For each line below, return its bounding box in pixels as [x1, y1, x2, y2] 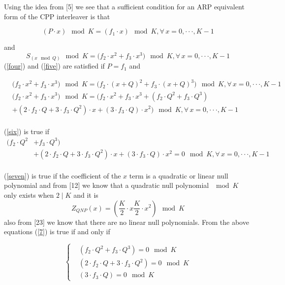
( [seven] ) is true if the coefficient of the [4, 170, 121, 180]
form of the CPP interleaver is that [4, 11, 110, 21]
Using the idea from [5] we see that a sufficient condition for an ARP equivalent [4, 1, 245, 11]
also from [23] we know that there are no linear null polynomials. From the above [4, 216, 249, 227]
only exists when [4, 189, 54, 200]
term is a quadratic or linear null [129, 170, 228, 180]
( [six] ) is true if [4, 126, 49, 136]
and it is [73, 189, 98, 200]
